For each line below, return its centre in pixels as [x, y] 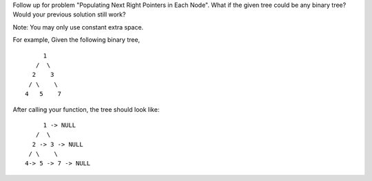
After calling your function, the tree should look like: [86, 109]
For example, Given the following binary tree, [76, 40]
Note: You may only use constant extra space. [78, 27]
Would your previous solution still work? [69, 14]
